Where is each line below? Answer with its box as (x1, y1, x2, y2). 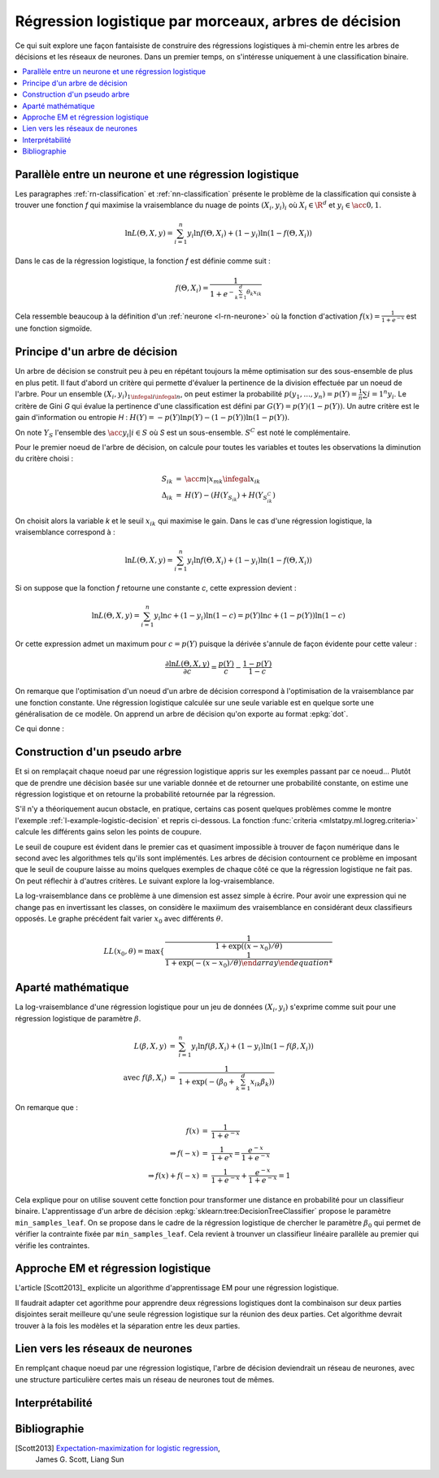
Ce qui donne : (15, 724, 65, 734)
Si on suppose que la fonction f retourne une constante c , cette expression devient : (15, 583, 297, 593)
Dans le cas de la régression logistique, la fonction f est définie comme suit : (15, 256, 272, 266)
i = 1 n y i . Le (367, 388, 406, 401)
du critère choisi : (15, 453, 74, 463)
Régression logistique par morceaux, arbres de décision (15, 12, 402, 30)
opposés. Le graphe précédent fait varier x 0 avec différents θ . (15, 913, 224, 925)
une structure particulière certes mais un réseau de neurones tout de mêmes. (15, 1374, 275, 1385)
